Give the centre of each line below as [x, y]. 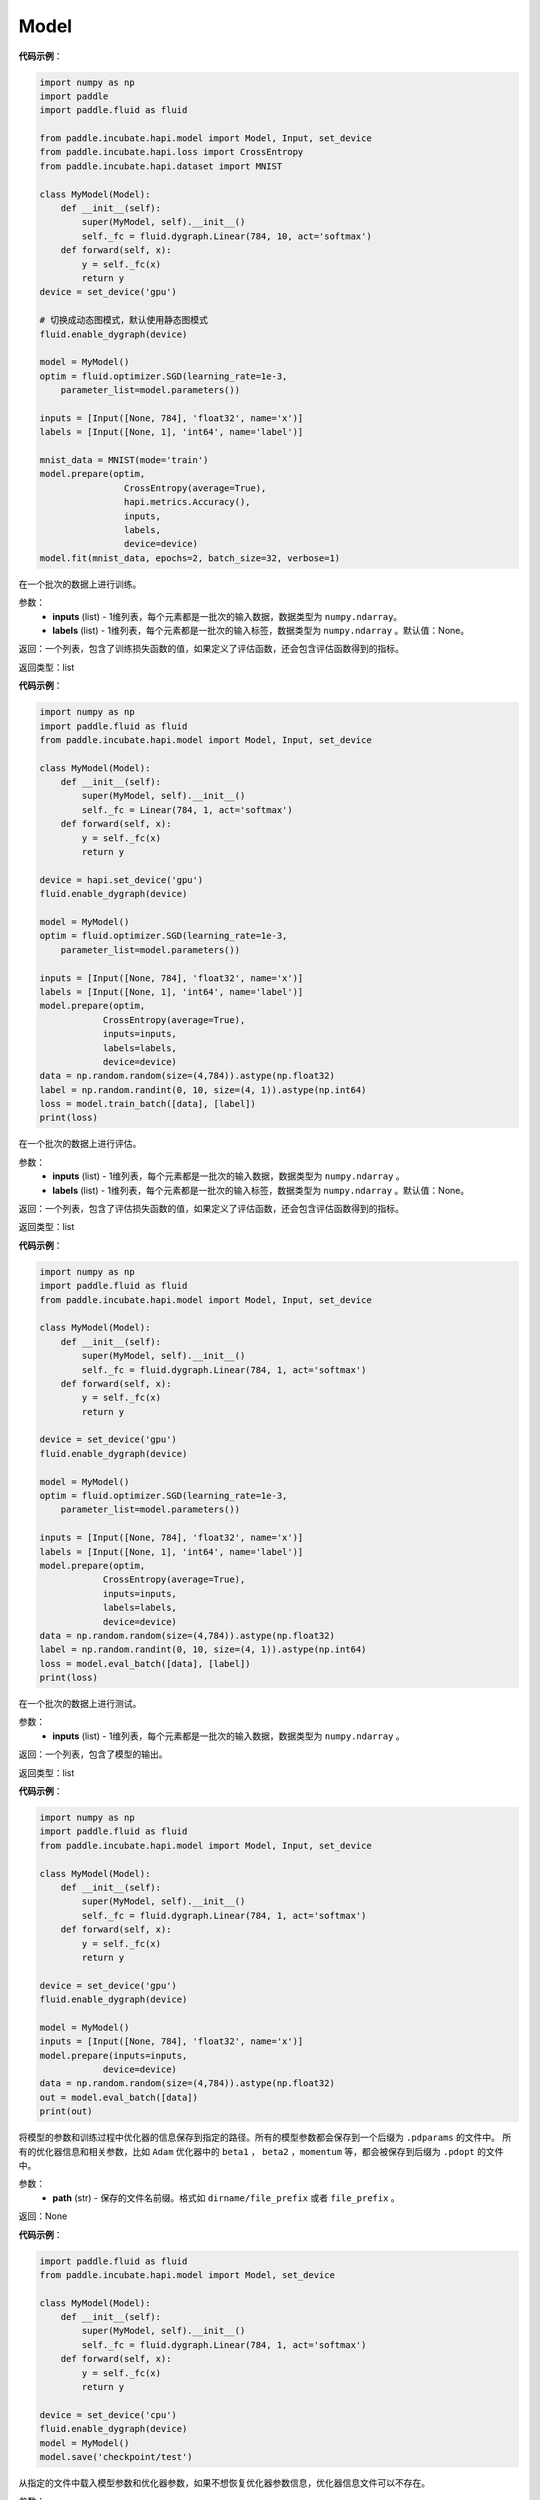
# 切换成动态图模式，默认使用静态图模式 [124, 320]
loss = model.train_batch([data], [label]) [148, 1104]
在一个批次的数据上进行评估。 [80, 1144]
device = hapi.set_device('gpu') [121, 879]
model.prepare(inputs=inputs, [113, 2055]
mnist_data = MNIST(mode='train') [124, 460]
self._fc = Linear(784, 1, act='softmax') [187, 809]
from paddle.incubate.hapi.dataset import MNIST [161, 166]
